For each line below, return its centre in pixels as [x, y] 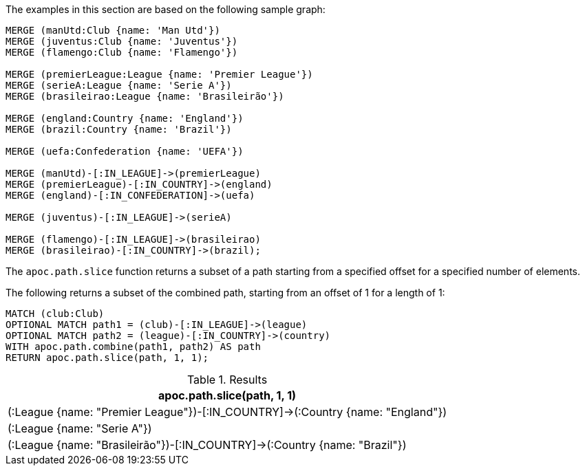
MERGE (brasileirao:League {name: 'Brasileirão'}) [145, 96]
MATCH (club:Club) [55, 314]
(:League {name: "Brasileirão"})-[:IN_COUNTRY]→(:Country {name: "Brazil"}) [207, 445]
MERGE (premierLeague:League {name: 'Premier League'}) [159, 74]
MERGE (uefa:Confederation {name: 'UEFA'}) [125, 151]
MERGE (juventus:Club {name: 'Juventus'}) [122, 41]
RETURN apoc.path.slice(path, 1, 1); [107, 358]
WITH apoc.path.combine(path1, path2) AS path [133, 347]
